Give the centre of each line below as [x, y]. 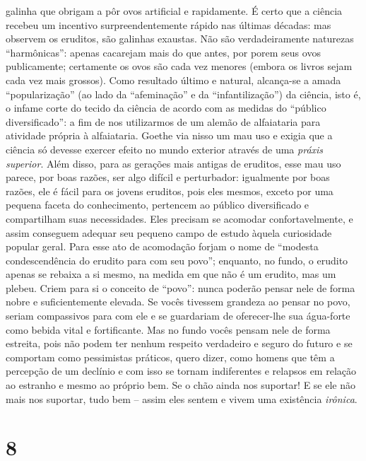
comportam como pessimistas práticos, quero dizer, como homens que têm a [170, 357]
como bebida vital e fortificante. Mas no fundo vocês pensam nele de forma [168, 329]
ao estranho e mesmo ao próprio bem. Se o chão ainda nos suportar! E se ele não [181, 385]
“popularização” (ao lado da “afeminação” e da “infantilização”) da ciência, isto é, [183, 94]
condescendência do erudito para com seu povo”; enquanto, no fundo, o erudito [177, 260]
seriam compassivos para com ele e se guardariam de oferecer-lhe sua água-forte [178, 316]
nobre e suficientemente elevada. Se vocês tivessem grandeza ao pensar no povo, [178, 302]
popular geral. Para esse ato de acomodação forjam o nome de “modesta [162, 246]
